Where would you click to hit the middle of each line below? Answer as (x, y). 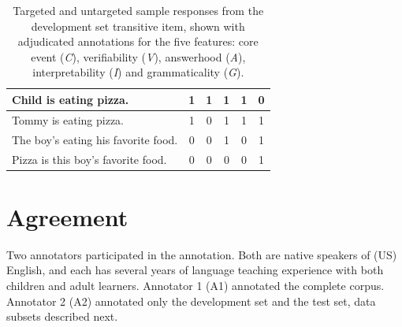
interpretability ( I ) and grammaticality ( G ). (138, 72)
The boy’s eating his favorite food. (95, 139)
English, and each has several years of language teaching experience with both (195, 270)
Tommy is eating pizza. (68, 119)
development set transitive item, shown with (138, 26)
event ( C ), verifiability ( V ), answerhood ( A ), (138, 56)
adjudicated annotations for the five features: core (138, 41)
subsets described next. (62, 316)
